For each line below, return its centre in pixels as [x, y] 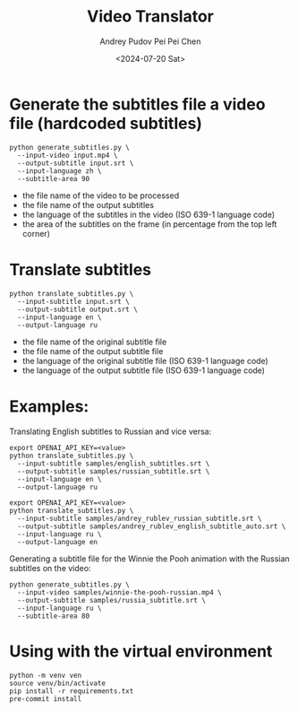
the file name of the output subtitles [88, 204]
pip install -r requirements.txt [72, 691]
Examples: [49, 406]
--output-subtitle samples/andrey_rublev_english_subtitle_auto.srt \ [152, 526]
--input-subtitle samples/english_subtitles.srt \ [114, 464]
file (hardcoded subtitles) [106, 123]
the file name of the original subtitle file [94, 342]
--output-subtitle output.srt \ [78, 309]
